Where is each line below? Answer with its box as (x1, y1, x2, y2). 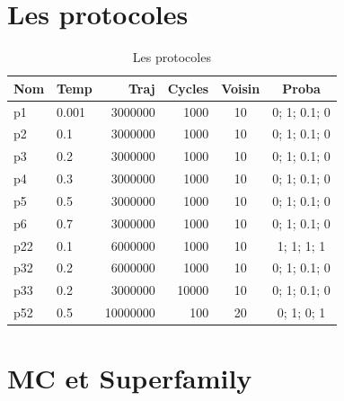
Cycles (167, 78, 209, 97)
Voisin (221, 78, 260, 97)
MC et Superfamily (7, 360, 252, 397)
